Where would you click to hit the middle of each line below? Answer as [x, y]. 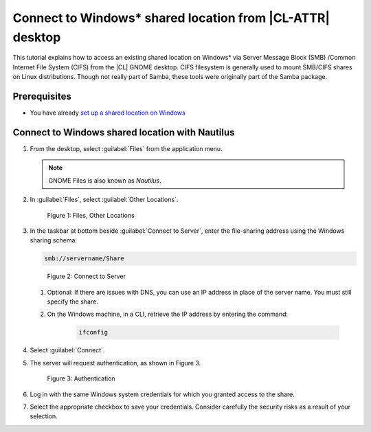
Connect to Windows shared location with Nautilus [124, 132]
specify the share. [73, 302]
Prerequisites [42, 96]
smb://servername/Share [85, 259]
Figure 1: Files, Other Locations [91, 215]
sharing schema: [54, 240]
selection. [44, 416]
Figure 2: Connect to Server [87, 276]
